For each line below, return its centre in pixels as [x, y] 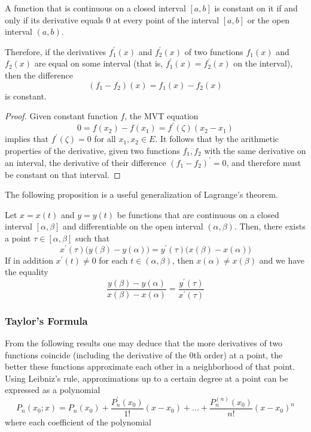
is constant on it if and [256, 8]
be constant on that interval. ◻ [63, 174]
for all [105, 139]
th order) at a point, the [238, 354]
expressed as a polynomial [53, 390]
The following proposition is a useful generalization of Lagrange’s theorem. [141, 194]
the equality [27, 272]
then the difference [39, 75]
